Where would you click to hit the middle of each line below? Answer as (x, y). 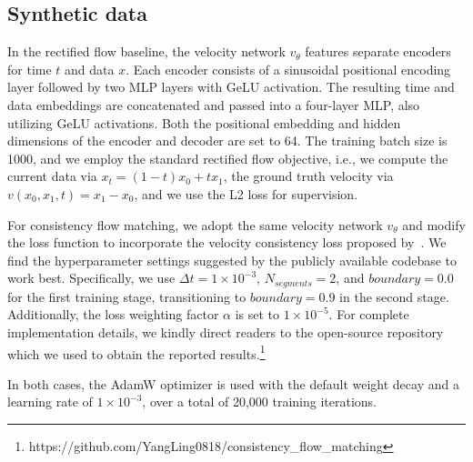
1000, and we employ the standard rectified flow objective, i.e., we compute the (228, 158)
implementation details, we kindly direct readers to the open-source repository (226, 331)
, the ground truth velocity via (308, 176)
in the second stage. (394, 296)
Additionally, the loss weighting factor (113, 314)
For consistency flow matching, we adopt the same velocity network (195, 224)
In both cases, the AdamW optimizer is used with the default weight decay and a (233, 383)
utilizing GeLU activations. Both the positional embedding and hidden (204, 122)
